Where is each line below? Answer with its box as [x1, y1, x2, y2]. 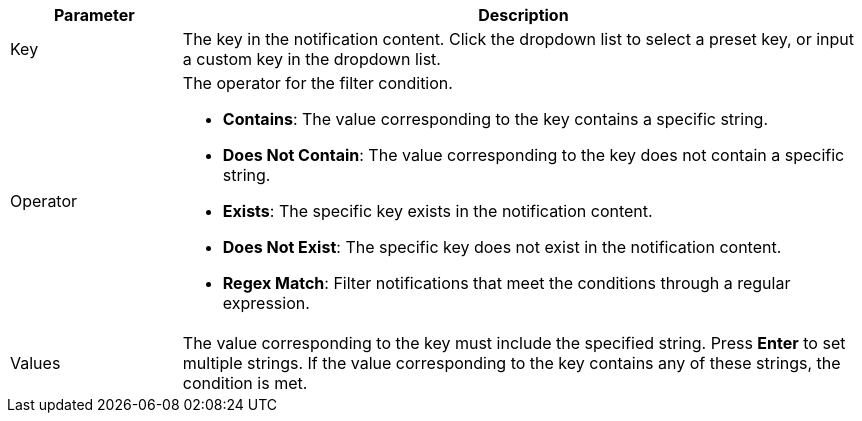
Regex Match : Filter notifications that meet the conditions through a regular [222, 273, 791, 293]
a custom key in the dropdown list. [182, 49, 441, 69]
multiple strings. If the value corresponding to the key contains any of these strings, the [182, 353, 841, 373]
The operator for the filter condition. [182, 73, 453, 93]
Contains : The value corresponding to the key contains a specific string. [222, 109, 768, 129]
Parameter [53, 5, 135, 25]
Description [478, 5, 569, 25]
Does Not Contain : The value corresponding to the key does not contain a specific [222, 145, 845, 165]
